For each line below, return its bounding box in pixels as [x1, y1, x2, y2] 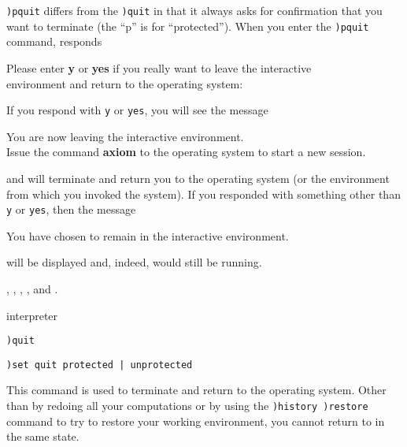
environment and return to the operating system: [6, 75, 243, 91]
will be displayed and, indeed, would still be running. [6, 254, 262, 270]
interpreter [6, 307, 58, 323]
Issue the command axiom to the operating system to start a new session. [6, 143, 366, 160]
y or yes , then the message [6, 201, 136, 218]
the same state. [6, 428, 80, 445]
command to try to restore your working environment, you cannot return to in [6, 412, 385, 429]
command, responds [6, 33, 102, 50]
